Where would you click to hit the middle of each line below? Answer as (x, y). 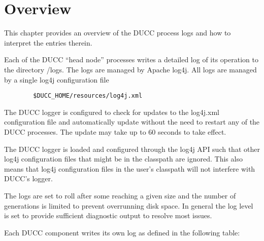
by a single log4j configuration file (57, 79)
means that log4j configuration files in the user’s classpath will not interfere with (130, 168)
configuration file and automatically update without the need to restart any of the (132, 122)
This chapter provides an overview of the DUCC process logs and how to (118, 33)
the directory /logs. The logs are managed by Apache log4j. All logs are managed (130, 69)
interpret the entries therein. (48, 42)
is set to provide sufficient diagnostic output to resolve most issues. (108, 215)
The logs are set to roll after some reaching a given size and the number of (120, 195)
